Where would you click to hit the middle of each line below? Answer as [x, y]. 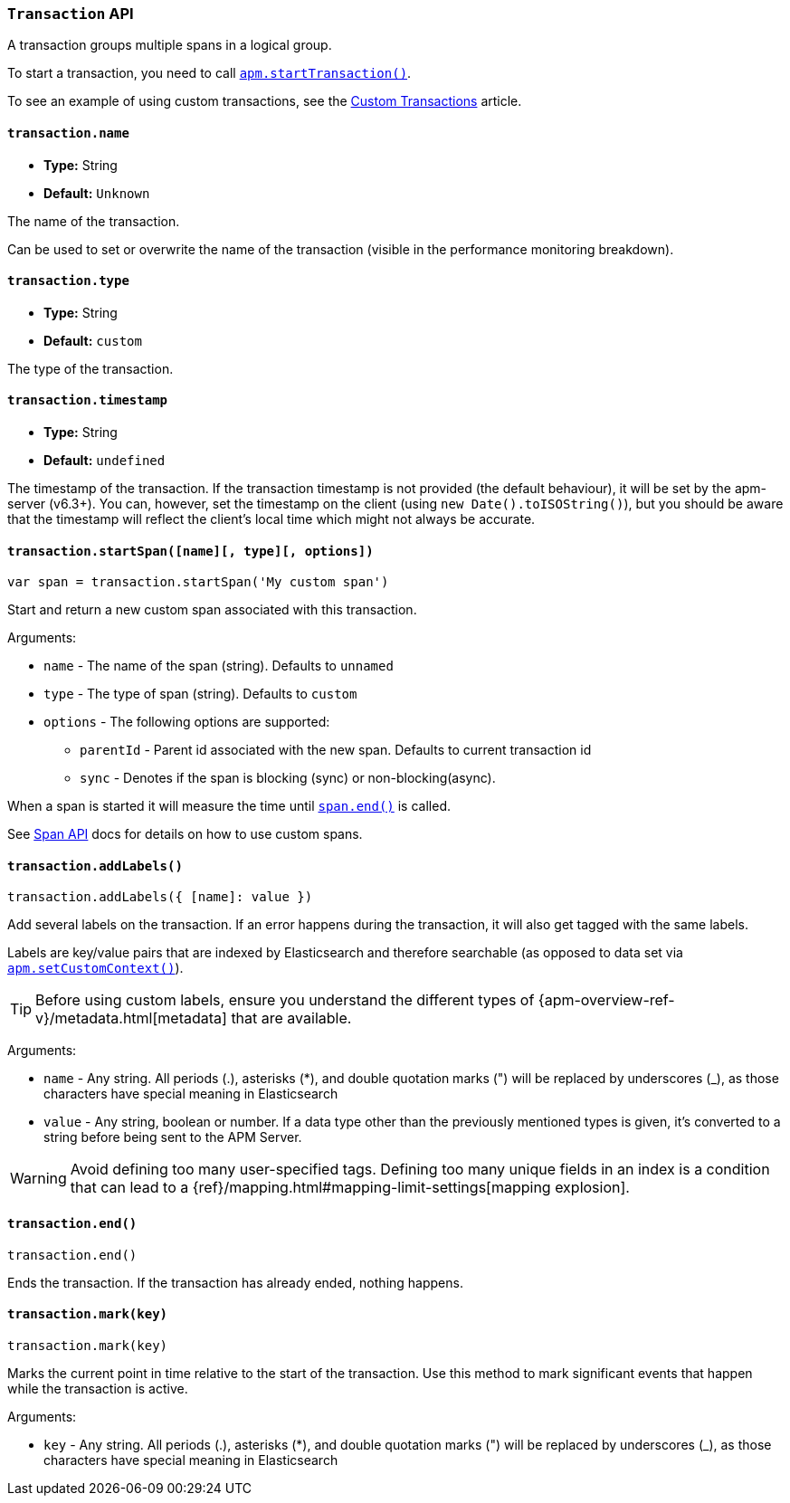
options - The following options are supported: [187, 722]
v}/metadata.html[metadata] [131, 1018]
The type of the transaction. [90, 368]
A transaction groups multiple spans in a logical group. [170, 45]
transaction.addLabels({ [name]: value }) [160, 897]
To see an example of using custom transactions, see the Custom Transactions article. [265, 101]
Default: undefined [105, 461]
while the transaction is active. [98, 1388]
